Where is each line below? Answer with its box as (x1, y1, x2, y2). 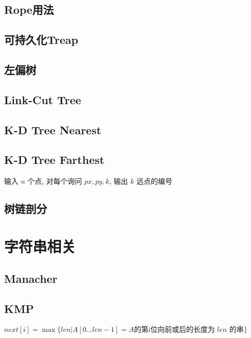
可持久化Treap (4, 32, 78, 47)
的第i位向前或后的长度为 (134, 326, 215, 333)
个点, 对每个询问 (27, 176, 82, 186)
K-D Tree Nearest (4, 122, 102, 137)
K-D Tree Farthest (4, 152, 105, 167)
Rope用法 (4, 2, 54, 17)
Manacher (4, 271, 58, 286)
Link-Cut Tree (4, 91, 81, 107)
